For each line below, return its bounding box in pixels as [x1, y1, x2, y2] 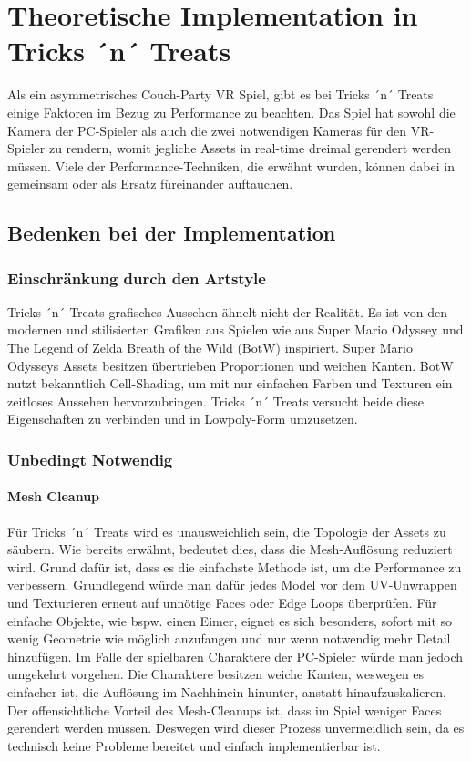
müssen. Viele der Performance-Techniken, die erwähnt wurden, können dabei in [7, 156, 455, 175]
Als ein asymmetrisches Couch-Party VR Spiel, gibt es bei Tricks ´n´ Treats [7, 85, 434, 104]
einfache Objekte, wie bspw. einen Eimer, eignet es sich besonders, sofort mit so [7, 611, 453, 630]
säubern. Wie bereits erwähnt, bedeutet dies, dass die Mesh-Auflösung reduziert [7, 540, 453, 559]
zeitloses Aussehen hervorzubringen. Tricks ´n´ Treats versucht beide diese [7, 391, 424, 410]
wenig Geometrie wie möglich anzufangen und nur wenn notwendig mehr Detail [7, 629, 451, 648]
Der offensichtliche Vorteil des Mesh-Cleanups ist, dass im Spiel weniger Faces [7, 700, 442, 719]
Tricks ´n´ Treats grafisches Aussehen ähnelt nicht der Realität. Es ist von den [7, 302, 447, 321]
